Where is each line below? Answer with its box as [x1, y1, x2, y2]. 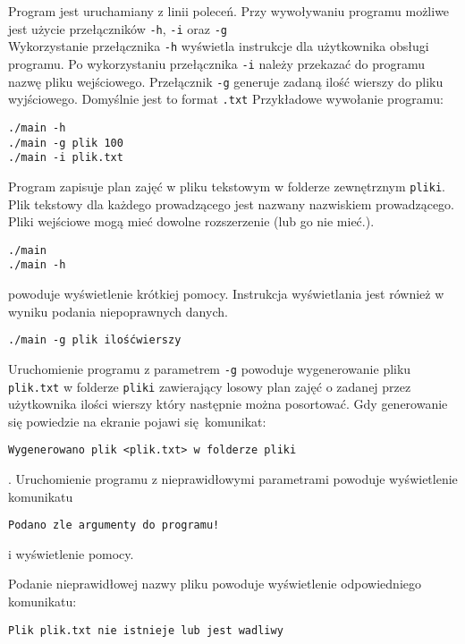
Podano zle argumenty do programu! [8, 519, 220, 532]
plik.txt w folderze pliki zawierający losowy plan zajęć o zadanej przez [8, 377, 411, 395]
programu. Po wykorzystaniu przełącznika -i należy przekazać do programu [8, 54, 426, 72]
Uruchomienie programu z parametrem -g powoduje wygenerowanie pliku [8, 359, 411, 377]
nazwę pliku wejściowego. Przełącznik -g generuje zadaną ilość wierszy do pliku [8, 72, 444, 90]
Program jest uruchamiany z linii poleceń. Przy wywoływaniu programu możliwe [8, 2, 450, 20]
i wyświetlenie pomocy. [8, 544, 134, 563]
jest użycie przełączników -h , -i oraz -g [8, 19, 227, 38]
